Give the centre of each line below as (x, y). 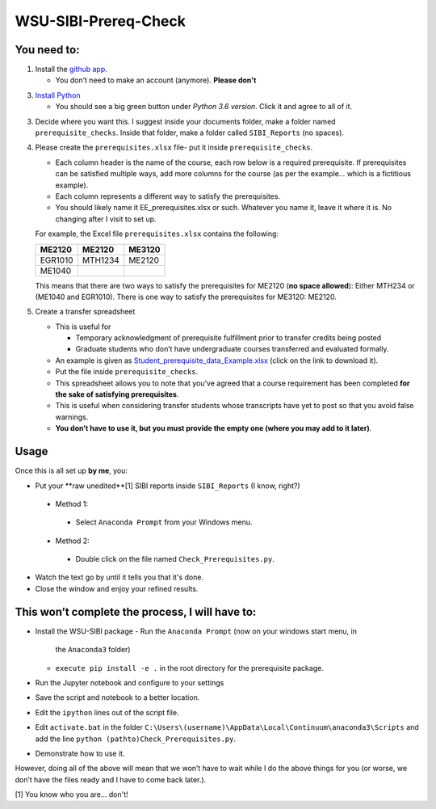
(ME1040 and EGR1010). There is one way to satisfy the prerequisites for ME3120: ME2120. (186, 297)
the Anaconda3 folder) (93, 650)
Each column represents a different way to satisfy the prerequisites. (168, 196)
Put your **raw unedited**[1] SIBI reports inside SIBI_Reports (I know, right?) (168, 486)
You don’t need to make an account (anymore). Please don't (156, 80)
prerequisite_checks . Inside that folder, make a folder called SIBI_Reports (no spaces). (190, 133)
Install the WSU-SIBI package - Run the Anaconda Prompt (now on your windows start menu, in (196, 631)
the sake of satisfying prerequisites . (117, 394)
